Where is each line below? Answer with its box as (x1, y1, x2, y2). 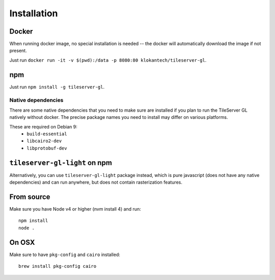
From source (9, 192, 50, 201)
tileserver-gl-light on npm (9, 158, 112, 167)
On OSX (9, 238, 35, 247)
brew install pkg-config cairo (18, 263, 97, 269)
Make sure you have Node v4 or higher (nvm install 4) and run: (9, 206, 141, 212)
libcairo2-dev (26, 138, 62, 144)
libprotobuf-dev (26, 145, 67, 151)
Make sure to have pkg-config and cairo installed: (9, 251, 121, 258)
